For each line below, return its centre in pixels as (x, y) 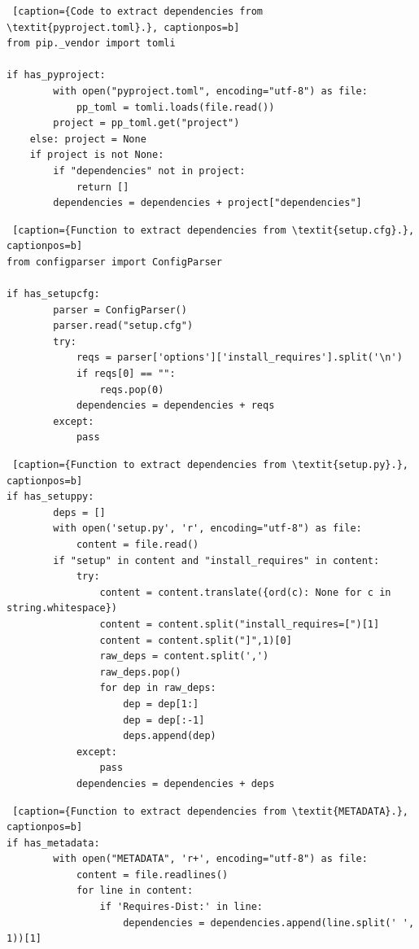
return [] (103, 187)
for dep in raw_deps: (158, 688)
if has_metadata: (53, 843)
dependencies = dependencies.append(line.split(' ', (269, 923)
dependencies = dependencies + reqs (175, 406)
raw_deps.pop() (140, 672)
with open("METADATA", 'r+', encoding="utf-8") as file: (210, 859)
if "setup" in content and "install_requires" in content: (216, 560)
